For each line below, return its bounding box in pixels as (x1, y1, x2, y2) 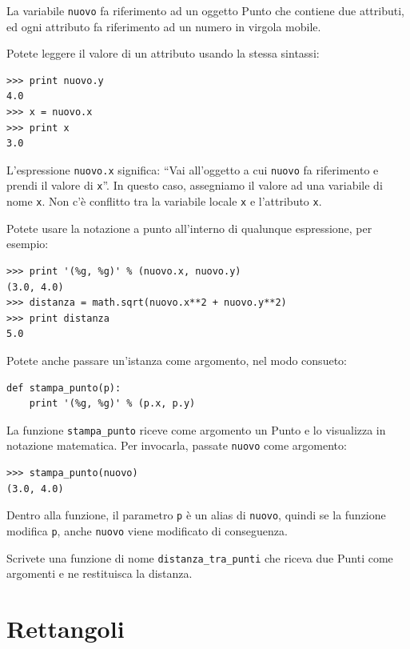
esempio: (6, 235, 49, 252)
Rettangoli (6, 611, 125, 644)
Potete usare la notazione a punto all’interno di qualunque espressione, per (6, 219, 372, 236)
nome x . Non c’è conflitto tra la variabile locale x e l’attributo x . (6, 193, 322, 210)
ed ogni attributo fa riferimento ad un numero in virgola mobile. (6, 18, 321, 34)
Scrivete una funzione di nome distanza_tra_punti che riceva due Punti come (6, 549, 393, 566)
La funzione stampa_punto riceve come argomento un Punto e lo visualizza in (6, 421, 386, 438)
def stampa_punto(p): (6, 382, 121, 394)
